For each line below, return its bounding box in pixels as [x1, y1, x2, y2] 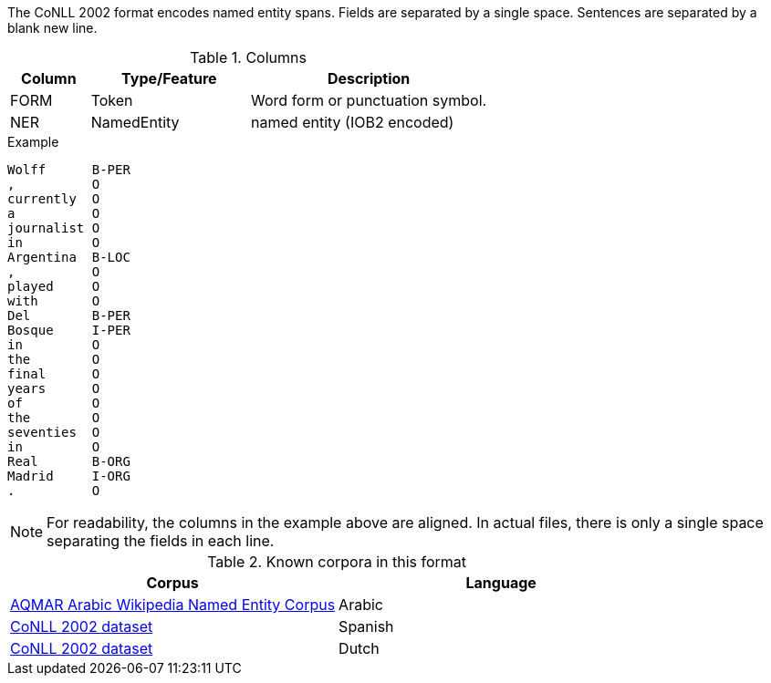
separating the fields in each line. [47, 532, 275, 550]
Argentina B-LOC [7, 250, 130, 264]
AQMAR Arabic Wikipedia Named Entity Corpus [10, 595, 336, 614]
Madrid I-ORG [7, 469, 130, 483]
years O [7, 381, 100, 396]
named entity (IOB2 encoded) [251, 113, 454, 131]
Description [327, 69, 411, 88]
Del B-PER [7, 308, 130, 323]
